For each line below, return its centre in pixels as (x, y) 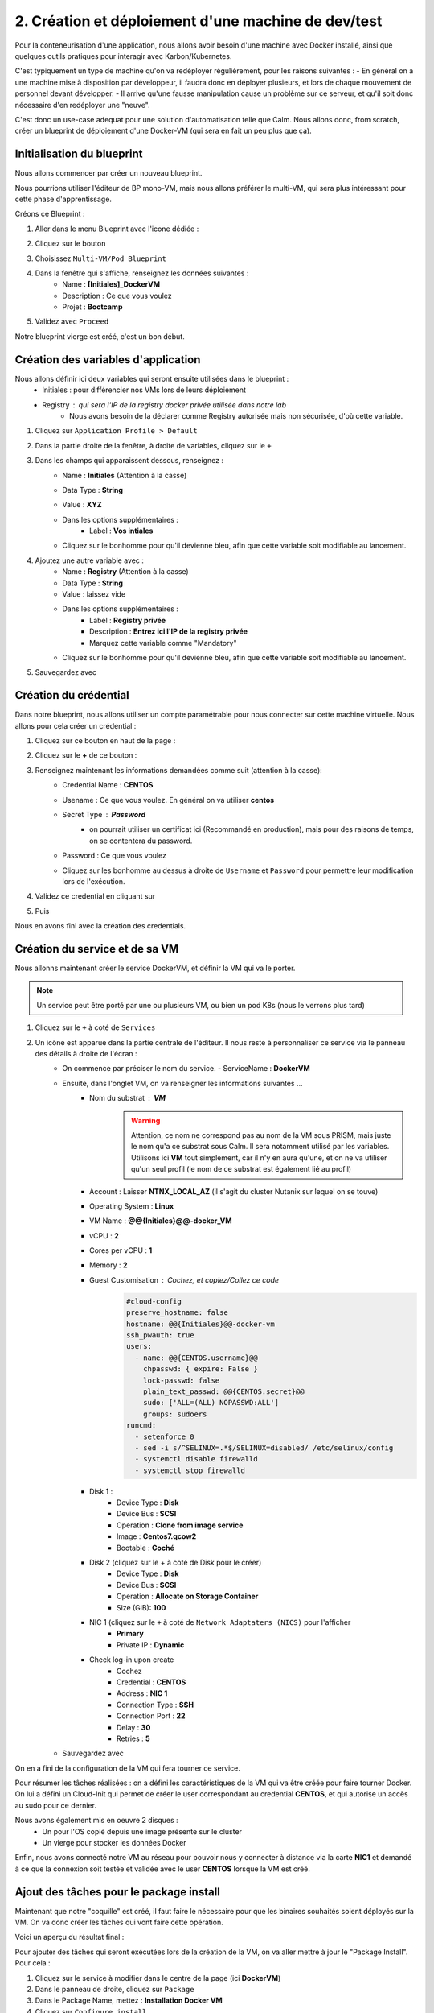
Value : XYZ (82, 505)
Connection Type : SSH (156, 1705)
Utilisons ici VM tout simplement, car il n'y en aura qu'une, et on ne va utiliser (259, 1157)
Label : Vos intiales (121, 531)
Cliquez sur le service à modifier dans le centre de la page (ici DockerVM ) (158, 1978)
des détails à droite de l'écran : (86, 1054)
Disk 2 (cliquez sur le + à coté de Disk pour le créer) (176, 1563)
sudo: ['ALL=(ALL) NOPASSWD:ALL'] (211, 1403)
